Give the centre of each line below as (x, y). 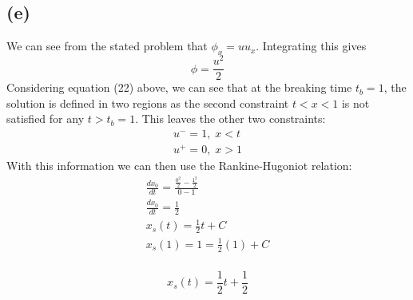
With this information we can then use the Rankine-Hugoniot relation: (179, 166)
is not (355, 103)
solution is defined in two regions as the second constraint (148, 103)
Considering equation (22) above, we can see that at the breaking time (179, 87)
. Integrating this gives (311, 46)
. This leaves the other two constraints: (230, 118)
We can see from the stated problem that (107, 46)
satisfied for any (46, 118)
